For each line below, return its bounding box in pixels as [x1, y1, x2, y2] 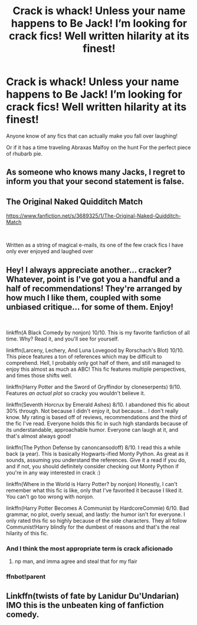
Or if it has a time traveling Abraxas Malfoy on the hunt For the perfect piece [6, 144, 191, 151]
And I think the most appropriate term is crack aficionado [6, 544, 173, 552]
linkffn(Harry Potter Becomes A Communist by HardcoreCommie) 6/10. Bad [6, 504, 189, 511]
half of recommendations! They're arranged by [6, 283, 183, 293]
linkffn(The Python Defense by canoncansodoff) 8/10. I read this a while [6, 443, 181, 451]
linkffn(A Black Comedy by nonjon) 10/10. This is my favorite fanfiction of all [6, 329, 190, 336]
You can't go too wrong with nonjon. [6, 493, 94, 500]
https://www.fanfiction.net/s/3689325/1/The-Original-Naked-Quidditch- [6, 212, 182, 219]
